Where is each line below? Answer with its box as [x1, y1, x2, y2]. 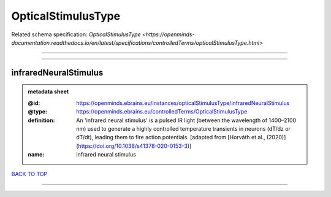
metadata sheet [28, 88, 69, 95]
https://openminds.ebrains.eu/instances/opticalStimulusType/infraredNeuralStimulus [76, 99, 290, 107]
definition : [28, 117, 55, 124]
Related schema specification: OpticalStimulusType [11, 31, 141, 38]
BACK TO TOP [11, 171, 48, 178]
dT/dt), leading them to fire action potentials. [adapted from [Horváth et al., [76, 134, 266, 141]
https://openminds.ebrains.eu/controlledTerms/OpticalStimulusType [76, 108, 248, 115]
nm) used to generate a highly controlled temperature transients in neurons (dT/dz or [76, 125, 291, 132]
